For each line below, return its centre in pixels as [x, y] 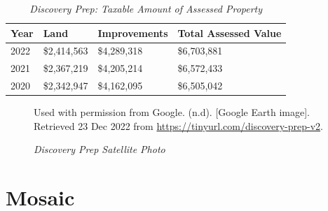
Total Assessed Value [230, 32]
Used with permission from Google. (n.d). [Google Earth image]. [172, 112]
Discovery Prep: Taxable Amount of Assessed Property [146, 8]
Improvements [133, 32]
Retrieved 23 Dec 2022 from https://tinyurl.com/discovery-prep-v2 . [178, 125]
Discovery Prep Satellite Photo [100, 149]
